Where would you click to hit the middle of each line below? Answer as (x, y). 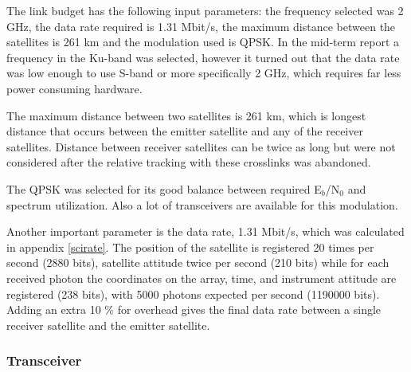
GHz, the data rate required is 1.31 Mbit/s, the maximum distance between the (201, 26)
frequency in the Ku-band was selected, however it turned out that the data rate (203, 57)
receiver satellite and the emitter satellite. (108, 325)
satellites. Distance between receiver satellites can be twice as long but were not (201, 146)
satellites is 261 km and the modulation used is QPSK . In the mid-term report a (203, 42)
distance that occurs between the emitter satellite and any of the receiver (185, 131)
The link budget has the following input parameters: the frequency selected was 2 (205, 10)
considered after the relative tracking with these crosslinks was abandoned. (189, 162)
